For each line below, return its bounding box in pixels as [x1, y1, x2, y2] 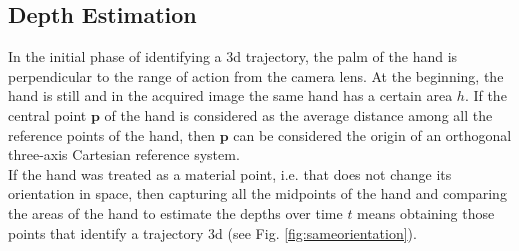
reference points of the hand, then [8, 124, 216, 145]
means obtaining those [357, 202, 495, 223]
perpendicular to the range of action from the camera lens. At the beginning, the [8, 65, 504, 86]
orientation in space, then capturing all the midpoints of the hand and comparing [8, 183, 507, 204]
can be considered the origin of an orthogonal [233, 124, 512, 145]
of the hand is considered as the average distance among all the [104, 104, 493, 125]
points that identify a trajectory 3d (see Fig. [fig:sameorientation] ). [8, 222, 417, 243]
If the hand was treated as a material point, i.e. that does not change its [8, 163, 452, 184]
